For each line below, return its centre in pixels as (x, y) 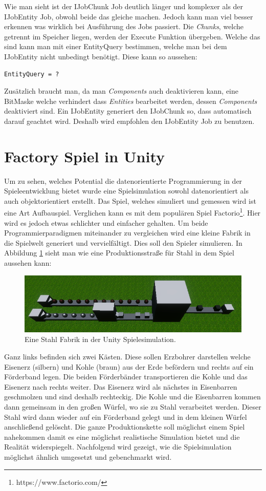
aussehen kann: (28, 263)
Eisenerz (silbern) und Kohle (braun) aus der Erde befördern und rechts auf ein (129, 366)
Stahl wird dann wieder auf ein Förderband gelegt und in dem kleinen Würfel (126, 417)
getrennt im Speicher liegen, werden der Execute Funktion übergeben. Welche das (132, 36)
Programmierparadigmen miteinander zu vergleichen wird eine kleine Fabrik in (127, 233)
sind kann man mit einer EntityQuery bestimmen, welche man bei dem (116, 46)
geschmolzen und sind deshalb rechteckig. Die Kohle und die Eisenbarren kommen (132, 397)
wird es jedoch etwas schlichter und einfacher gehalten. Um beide (106, 222)
